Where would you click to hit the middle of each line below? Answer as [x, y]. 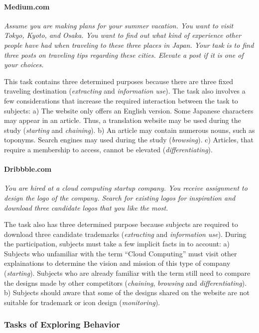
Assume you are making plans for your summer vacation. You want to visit [119, 25]
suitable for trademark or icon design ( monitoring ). [82, 302]
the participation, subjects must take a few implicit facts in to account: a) [117, 244]
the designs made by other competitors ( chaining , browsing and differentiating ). [126, 282]
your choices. [24, 64]
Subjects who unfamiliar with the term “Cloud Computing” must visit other [121, 253]
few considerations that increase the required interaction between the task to [121, 100]
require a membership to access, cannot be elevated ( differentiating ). [108, 149]
